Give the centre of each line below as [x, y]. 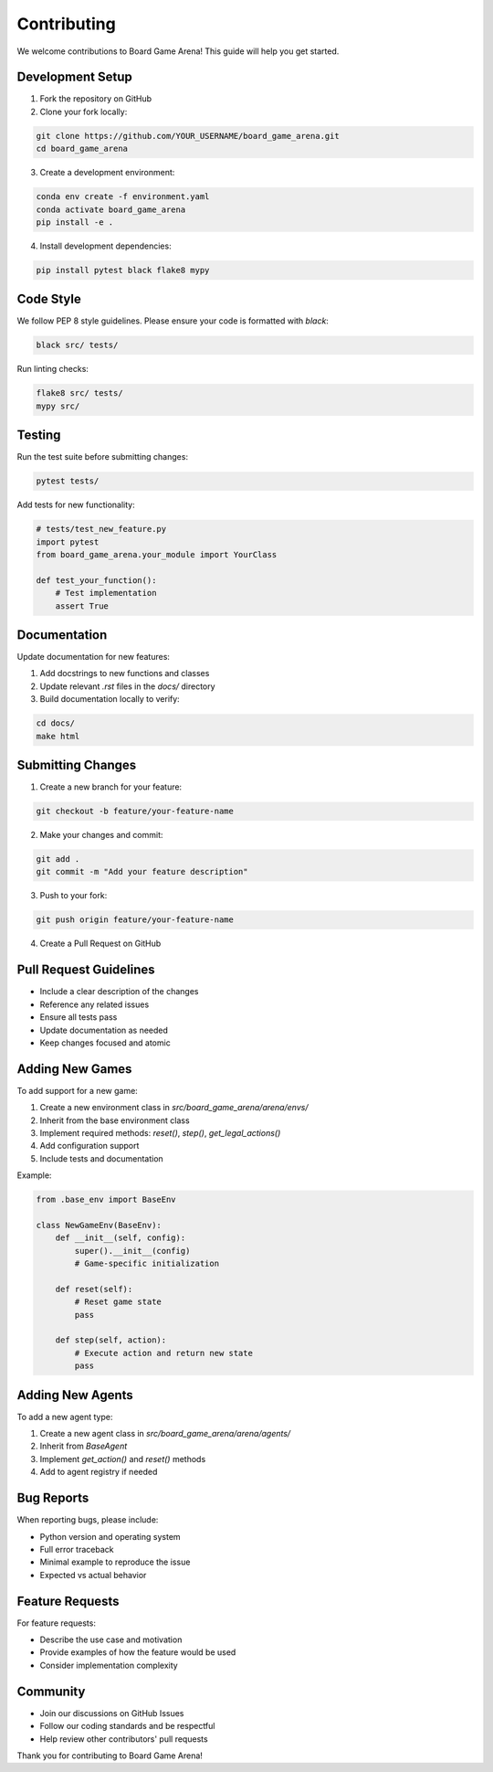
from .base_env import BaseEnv [106, 1200]
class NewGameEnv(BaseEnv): [99, 1225]
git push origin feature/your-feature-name [135, 920]
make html [58, 736]
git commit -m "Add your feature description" [142, 872]
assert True [82, 606]
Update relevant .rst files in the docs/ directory [127, 686]
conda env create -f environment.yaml [123, 197]
